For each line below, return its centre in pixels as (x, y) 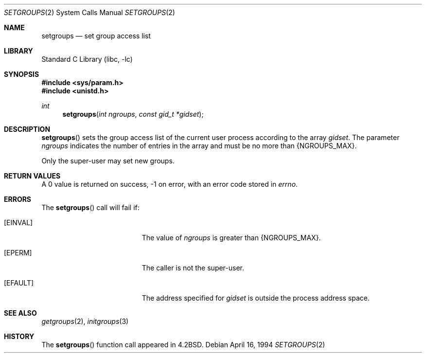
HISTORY (19, 336)
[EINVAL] (18, 223)
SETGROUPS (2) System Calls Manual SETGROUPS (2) (89, 12)
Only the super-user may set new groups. (108, 161)
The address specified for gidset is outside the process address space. (256, 298)
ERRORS (18, 199)
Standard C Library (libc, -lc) (87, 59)
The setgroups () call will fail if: (90, 207)
